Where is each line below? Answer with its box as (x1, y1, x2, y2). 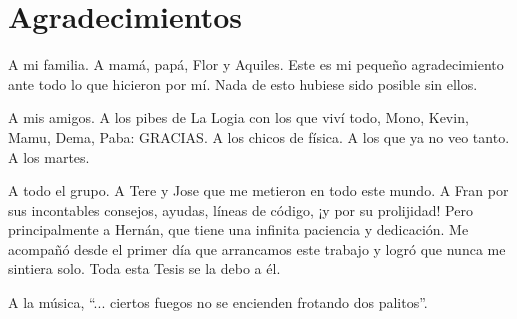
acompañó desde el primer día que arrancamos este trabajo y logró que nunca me (8, 238, 506, 259)
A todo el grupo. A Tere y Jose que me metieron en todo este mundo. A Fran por (8, 180, 509, 201)
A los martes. (8, 146, 90, 167)
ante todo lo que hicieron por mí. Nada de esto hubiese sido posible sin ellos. (8, 73, 478, 94)
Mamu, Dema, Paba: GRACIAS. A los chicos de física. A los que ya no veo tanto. (8, 126, 510, 147)
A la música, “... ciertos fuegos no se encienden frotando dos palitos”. (8, 292, 428, 313)
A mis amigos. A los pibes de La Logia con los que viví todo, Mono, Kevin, (8, 107, 469, 128)
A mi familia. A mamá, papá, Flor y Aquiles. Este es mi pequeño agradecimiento (8, 54, 504, 75)
